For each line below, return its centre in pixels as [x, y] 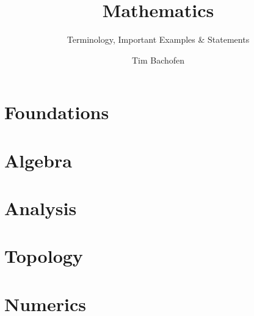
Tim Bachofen [158, 60]
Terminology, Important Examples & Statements [158, 39]
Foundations [57, 112]
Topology [44, 256]
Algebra [38, 160]
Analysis [41, 208]
